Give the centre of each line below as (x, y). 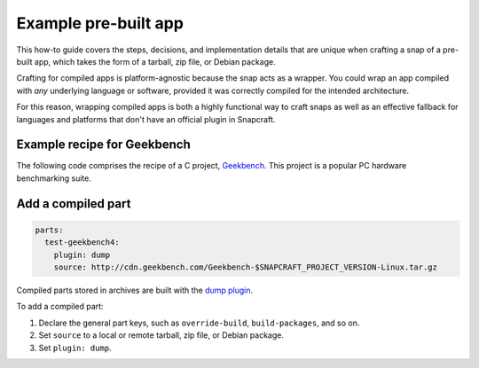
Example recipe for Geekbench (103, 145)
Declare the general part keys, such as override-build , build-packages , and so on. (199, 323)
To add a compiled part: (60, 307)
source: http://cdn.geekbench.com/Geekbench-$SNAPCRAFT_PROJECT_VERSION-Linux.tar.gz (246, 267)
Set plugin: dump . (75, 348)
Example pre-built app (100, 23)
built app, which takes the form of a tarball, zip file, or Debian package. (146, 61)
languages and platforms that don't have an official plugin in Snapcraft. (146, 119)
